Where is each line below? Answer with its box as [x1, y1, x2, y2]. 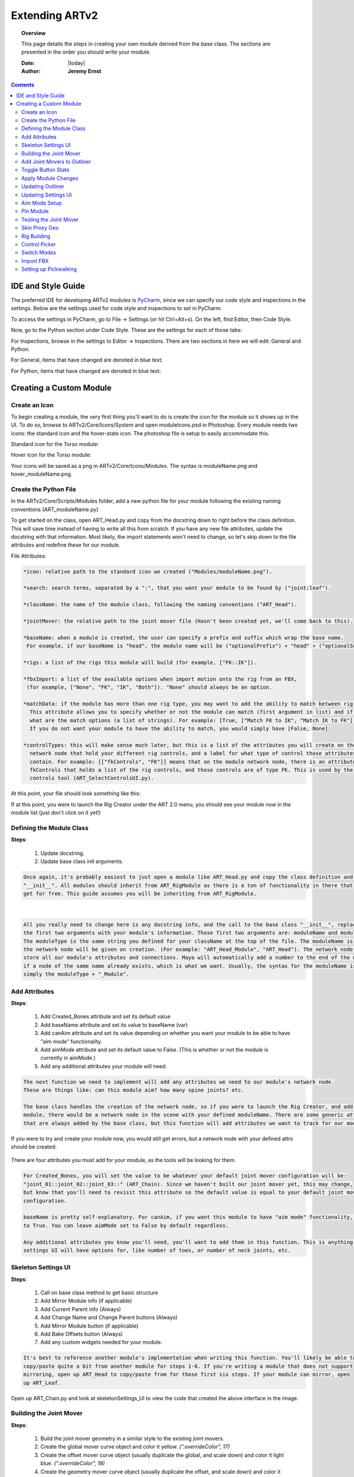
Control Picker [21, 240, 56, 248]
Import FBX [21, 257, 49, 264]
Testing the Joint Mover [21, 216, 79, 223]
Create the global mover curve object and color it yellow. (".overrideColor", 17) [40, 1443, 230, 1450]
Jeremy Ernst [68, 68, 101, 75]
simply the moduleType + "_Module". [23, 971, 130, 978]
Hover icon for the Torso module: [11, 451, 91, 458]
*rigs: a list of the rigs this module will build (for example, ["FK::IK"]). [23, 659, 257, 666]
